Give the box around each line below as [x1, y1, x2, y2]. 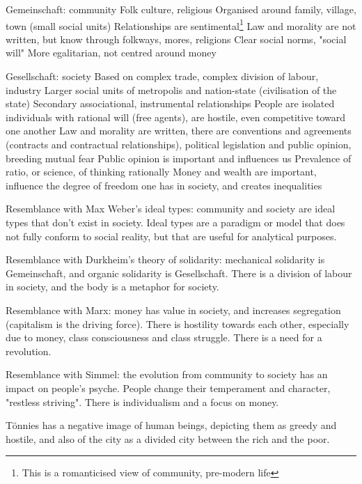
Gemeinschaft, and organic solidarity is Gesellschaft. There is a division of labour [6, 265, 352, 280]
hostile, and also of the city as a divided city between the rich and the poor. [6, 431, 330, 446]
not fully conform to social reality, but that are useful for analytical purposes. [6, 228, 337, 243]
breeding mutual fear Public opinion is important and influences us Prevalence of [6, 150, 352, 165]
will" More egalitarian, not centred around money [6, 45, 217, 60]
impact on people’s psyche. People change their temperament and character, [6, 380, 331, 395]
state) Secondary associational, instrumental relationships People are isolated [6, 96, 335, 111]
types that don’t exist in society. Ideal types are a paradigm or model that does [6, 214, 345, 229]
